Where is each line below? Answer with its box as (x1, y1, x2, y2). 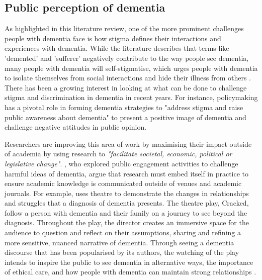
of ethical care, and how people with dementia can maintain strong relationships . (5, 266, 256, 277)
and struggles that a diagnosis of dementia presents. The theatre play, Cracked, (5, 198, 249, 208)
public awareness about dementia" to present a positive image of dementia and (5, 112, 246, 122)
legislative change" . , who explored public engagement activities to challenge (5, 158, 238, 168)
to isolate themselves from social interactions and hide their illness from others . (5, 72, 251, 83)
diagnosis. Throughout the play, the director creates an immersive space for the (5, 217, 249, 228)
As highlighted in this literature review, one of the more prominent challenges (5, 23, 244, 34)
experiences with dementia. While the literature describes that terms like (5, 43, 229, 53)
